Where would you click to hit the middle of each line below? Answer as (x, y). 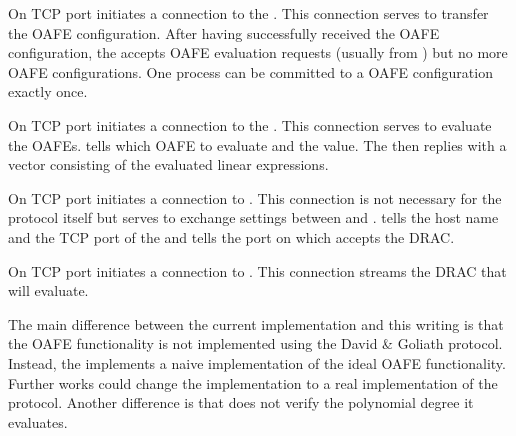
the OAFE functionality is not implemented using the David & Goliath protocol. (255, 343)
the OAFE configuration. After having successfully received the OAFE (224, 32)
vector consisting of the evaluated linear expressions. (168, 164)
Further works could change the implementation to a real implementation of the (253, 382)
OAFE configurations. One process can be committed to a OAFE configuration (250, 71)
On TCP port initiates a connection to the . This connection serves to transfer (248, 13)
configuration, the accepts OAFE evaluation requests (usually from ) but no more (258, 52)
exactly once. (48, 91)
